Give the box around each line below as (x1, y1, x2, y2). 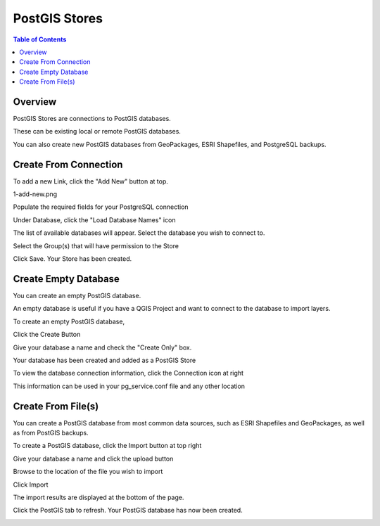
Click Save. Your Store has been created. (13, 255, 132, 263)
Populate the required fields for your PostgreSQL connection (13, 203, 189, 211)
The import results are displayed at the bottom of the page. (13, 493, 184, 501)
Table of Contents (13, 35, 67, 44)
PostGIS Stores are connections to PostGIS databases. (13, 115, 172, 123)
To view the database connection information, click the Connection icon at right (13, 369, 244, 378)
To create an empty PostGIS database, (13, 317, 125, 326)
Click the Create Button (13, 331, 81, 339)
